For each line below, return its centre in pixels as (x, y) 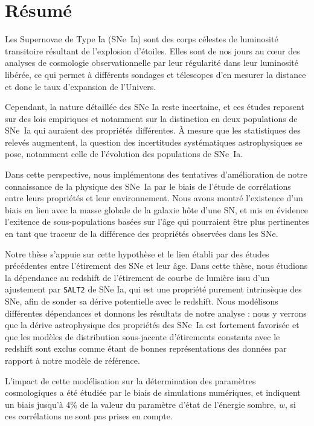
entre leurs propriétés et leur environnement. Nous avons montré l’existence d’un (154, 198)
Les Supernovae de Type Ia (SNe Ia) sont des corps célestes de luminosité (142, 39)
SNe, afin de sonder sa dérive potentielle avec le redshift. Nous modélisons (142, 301)
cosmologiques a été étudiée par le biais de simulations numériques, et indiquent (153, 392)
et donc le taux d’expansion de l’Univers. (81, 86)
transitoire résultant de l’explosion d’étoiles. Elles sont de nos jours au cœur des (152, 50)
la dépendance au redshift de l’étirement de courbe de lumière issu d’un (137, 277)
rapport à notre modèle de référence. (72, 360)
